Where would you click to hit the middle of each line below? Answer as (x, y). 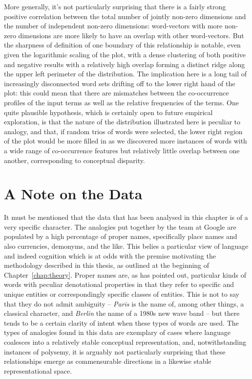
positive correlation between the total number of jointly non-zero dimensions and (125, 16)
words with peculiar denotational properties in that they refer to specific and (119, 284)
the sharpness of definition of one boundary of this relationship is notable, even (122, 45)
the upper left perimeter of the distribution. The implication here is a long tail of (125, 74)
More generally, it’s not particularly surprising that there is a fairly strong (115, 6)
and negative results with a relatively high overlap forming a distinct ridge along (125, 64)
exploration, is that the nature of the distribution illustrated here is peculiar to (122, 122)
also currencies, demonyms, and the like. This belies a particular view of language (126, 246)
